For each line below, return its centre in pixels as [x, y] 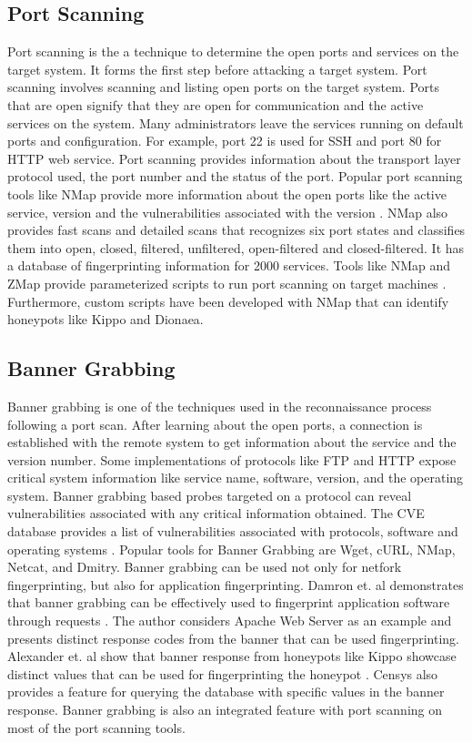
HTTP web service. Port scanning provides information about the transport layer [234, 158]
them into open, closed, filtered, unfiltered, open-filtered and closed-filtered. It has [236, 247]
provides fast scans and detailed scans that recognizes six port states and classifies [236, 230]
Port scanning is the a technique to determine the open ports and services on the [233, 51]
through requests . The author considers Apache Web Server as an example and [230, 621]
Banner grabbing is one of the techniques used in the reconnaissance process [220, 406]
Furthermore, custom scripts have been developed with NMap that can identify [228, 301]
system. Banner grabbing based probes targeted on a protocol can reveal [210, 495]
